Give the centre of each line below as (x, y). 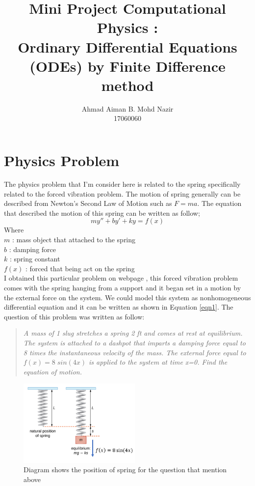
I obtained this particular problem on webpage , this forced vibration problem (121, 278)
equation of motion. (52, 371)
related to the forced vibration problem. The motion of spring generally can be (122, 193)
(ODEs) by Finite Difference (127, 66)
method (127, 85)
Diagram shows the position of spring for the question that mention (125, 470)
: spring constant (35, 259)
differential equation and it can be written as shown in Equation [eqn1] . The (119, 307)
